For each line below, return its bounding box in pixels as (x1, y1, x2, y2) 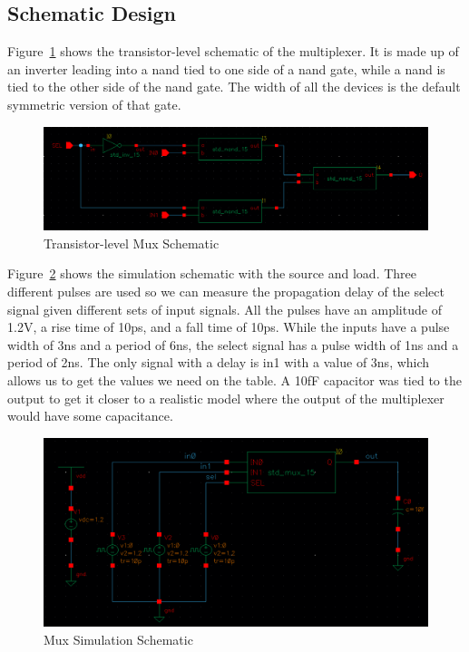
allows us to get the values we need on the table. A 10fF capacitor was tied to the (7, 371, 462, 390)
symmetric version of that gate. (7, 94, 181, 113)
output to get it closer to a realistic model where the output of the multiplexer (7, 388, 445, 407)
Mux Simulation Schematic (44, 630, 193, 649)
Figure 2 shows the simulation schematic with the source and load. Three (7, 264, 417, 283)
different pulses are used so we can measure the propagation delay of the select (7, 282, 445, 301)
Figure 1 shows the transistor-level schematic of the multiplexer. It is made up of (7, 42, 459, 61)
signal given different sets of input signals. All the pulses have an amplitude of (7, 299, 442, 318)
